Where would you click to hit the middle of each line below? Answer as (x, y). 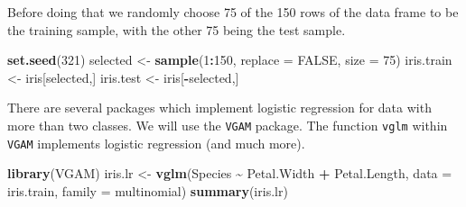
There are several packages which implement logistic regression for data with (219, 108)
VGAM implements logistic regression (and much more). (156, 143)
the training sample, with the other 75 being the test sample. (177, 29)
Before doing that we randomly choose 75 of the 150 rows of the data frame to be (233, 12)
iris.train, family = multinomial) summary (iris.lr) (148, 190)
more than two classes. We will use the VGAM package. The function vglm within (228, 125)
